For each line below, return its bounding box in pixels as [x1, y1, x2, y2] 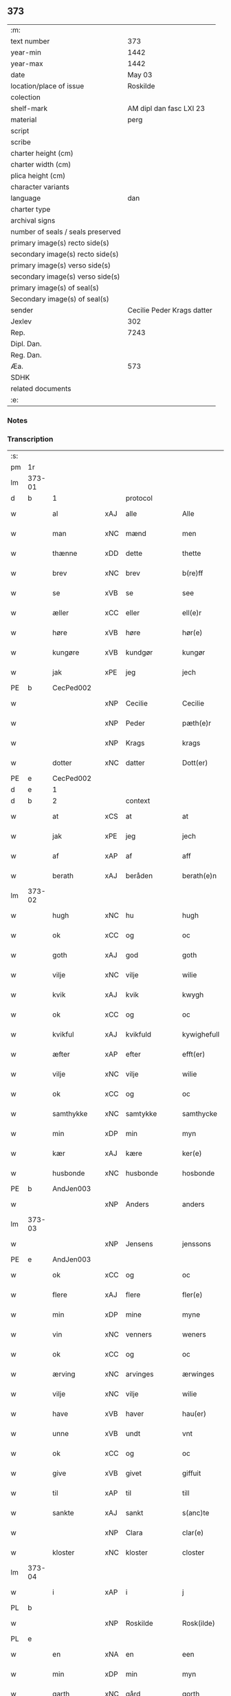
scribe [10, 137, 31, 147]
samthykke [52, 1109, 88, 1119]
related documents [10, 383, 71, 393]
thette [181, 548, 201, 558]
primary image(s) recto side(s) [10, 238, 110, 248]
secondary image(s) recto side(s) [10, 249, 119, 259]
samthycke [181, 1109, 218, 1119]
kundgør [125, 648, 153, 657]
